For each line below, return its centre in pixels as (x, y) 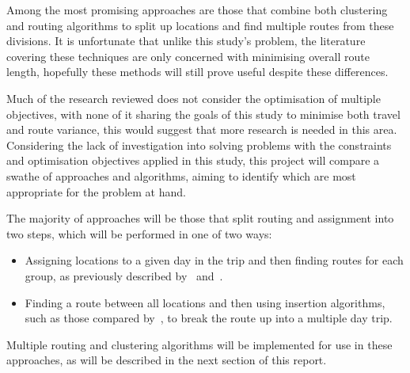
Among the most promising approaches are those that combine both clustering (197, 10)
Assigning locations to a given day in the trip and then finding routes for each (214, 260)
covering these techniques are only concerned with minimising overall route (188, 56)
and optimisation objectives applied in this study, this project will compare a (193, 160)
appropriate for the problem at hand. (96, 191)
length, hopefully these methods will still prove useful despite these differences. (197, 72)
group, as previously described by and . (124, 275)
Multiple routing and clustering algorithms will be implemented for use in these (199, 344)
